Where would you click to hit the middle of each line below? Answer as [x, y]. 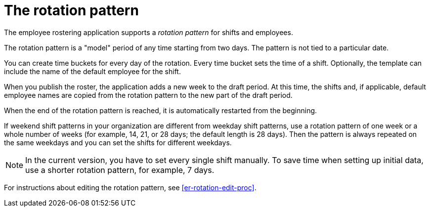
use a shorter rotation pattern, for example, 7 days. [120, 170]
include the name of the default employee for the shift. [92, 71]
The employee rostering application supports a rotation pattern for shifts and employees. [149, 32]
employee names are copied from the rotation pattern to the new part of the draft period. [148, 95]
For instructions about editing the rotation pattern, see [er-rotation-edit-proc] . [130, 187]
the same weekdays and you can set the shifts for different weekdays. [118, 142]
